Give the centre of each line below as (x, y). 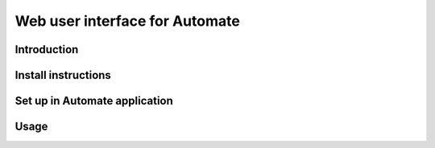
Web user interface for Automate (128, 21)
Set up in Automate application (94, 101)
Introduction (47, 49)
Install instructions (63, 75)
